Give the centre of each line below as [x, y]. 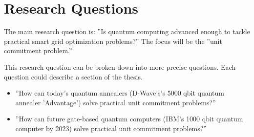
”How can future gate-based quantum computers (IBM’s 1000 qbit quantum [129, 119]
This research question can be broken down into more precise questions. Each [120, 67]
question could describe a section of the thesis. [73, 76]
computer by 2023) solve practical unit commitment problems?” [111, 128]
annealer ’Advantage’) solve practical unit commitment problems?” [116, 102]
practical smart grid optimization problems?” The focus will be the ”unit [113, 41]
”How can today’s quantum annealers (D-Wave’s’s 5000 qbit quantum [120, 93]
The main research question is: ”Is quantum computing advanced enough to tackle [127, 31]
